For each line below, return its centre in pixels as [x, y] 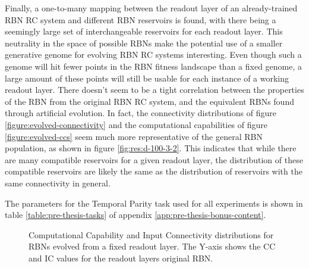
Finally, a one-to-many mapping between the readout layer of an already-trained [151, 8]
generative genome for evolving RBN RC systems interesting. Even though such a [153, 54]
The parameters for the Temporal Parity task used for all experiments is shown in [154, 203]
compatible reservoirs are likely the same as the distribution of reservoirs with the [154, 171]
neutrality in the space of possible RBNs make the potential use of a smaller [144, 43]
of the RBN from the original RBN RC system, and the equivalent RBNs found [149, 101]
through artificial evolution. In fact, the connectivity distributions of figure [141, 113]
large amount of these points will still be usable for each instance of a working [147, 78]
